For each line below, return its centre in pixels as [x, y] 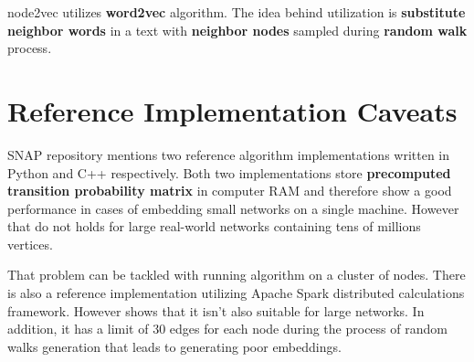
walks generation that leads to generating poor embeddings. [174, 346]
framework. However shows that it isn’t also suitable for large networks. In [216, 310]
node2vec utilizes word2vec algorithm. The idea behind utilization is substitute [237, 12]
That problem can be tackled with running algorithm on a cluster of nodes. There [237, 275]
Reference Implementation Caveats [232, 110]
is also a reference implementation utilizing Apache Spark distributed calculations [236, 293]
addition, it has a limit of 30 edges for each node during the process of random [227, 329]
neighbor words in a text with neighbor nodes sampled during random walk [237, 30]
